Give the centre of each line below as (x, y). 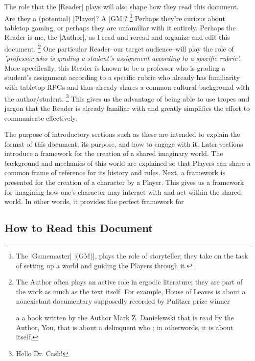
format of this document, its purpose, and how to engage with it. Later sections (124, 143)
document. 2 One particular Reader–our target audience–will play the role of (119, 48)
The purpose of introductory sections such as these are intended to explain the (122, 134)
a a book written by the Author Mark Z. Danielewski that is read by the (125, 318)
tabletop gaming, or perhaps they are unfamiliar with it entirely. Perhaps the (120, 27)
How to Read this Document (79, 228)
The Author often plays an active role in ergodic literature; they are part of (129, 282)
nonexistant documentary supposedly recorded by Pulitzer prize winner (123, 301)
